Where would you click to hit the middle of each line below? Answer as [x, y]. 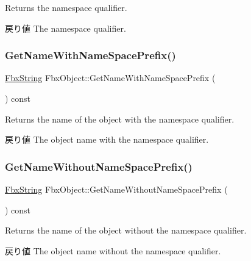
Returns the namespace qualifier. [66, 7]
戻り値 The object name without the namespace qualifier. [113, 250]
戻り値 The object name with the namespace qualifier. [107, 139]
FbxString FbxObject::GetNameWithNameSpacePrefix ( [110, 78]
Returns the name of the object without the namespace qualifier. [126, 230]
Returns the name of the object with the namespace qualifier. [120, 119]
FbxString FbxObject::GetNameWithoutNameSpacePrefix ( [116, 189]
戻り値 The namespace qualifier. [65, 28]
